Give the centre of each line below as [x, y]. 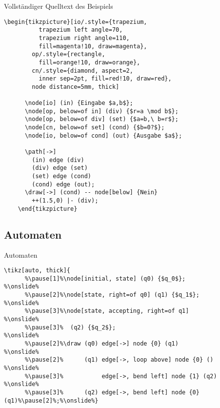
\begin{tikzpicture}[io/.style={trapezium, [76, 22]
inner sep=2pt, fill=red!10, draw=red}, [105, 79]
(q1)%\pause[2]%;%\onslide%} [51, 400]
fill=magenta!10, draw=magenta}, [93, 46]
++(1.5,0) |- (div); [65, 201]
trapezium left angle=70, [81, 30]
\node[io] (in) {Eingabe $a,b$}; [79, 103]
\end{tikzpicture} [48, 209]
